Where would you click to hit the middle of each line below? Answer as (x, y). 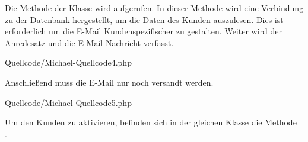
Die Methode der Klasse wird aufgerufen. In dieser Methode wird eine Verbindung (154, 8)
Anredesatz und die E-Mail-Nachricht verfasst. (89, 42)
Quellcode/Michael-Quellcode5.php (68, 102)
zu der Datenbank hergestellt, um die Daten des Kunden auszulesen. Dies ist (144, 19)
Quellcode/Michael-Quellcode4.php (68, 62)
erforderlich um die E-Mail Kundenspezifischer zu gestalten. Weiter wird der (143, 31)
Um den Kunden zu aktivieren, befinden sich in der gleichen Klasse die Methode (151, 122)
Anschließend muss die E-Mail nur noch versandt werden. (109, 82)
